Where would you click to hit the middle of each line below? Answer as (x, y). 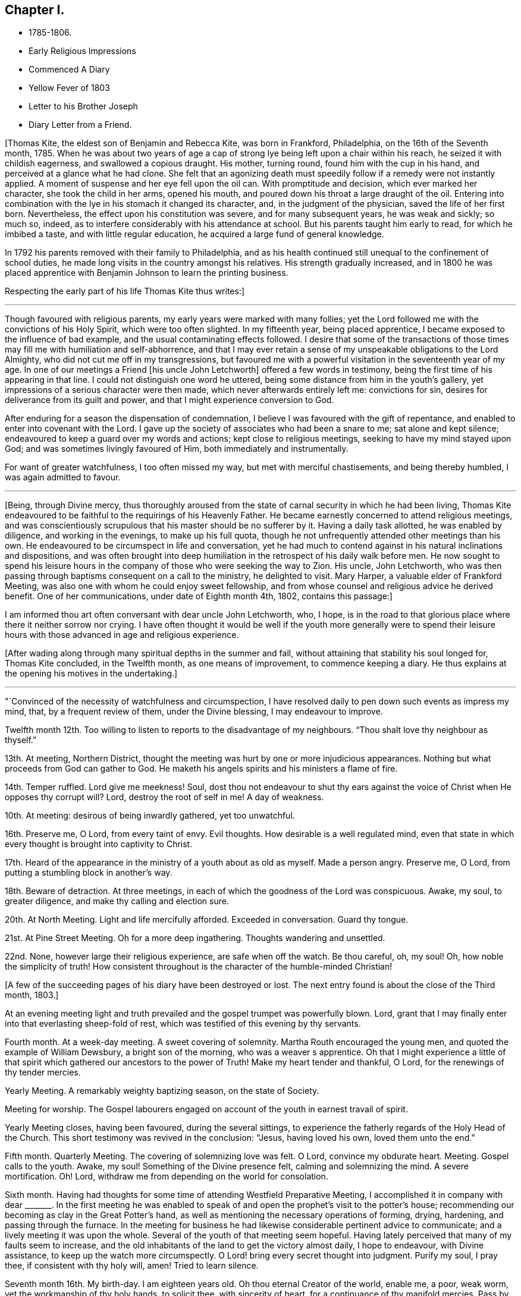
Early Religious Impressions (82, 51)
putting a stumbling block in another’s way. (89, 873)
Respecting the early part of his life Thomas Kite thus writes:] (125, 291)
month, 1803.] (32, 995)
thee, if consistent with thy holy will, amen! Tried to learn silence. (132, 1266)
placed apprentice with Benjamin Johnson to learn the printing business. (147, 273)
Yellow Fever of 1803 (69, 88)
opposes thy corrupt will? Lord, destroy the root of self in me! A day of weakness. (164, 797)
